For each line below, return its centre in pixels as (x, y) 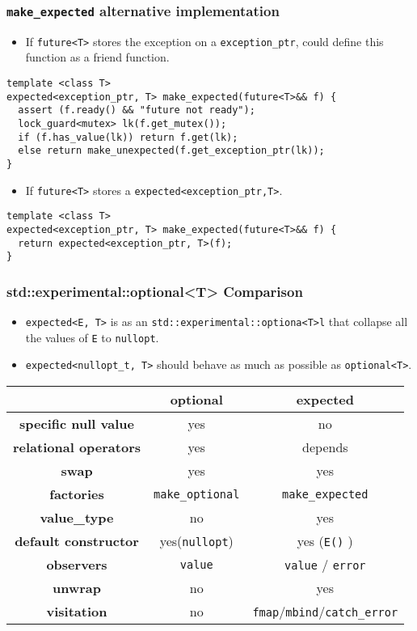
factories (77, 494)
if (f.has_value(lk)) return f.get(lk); (128, 137)
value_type (77, 518)
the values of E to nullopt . (92, 337)
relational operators (77, 447)
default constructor (77, 541)
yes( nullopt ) (196, 541)
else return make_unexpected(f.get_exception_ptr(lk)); (171, 151)
